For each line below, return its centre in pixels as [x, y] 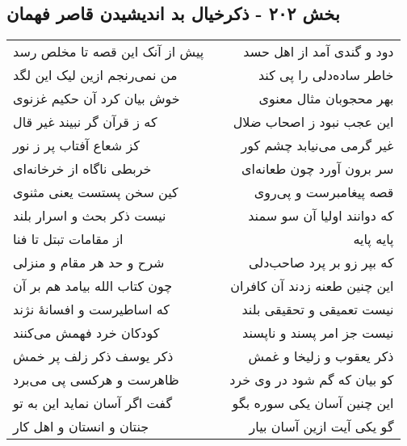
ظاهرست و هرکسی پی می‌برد [96, 380]
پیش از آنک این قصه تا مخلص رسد [109, 52]
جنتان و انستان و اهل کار [81, 427]
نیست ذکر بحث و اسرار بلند [90, 216]
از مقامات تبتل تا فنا [68, 239]
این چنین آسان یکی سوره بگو [313, 403]
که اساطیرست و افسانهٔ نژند [91, 309]
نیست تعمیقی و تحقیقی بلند [318, 309]
